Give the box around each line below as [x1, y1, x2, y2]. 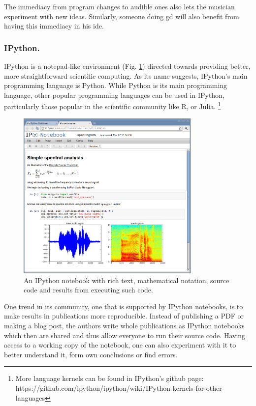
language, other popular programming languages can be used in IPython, [4, 89, 224, 100]
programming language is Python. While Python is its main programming [4, 80, 227, 90]
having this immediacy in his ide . [4, 21, 104, 31]
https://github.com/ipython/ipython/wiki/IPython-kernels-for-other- [15, 382, 224, 393]
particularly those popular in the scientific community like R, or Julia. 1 [4, 100, 221, 112]
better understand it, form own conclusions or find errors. [4, 349, 178, 359]
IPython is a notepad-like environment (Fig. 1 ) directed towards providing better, [4, 61, 251, 71]
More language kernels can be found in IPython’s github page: [15, 373, 204, 383]
